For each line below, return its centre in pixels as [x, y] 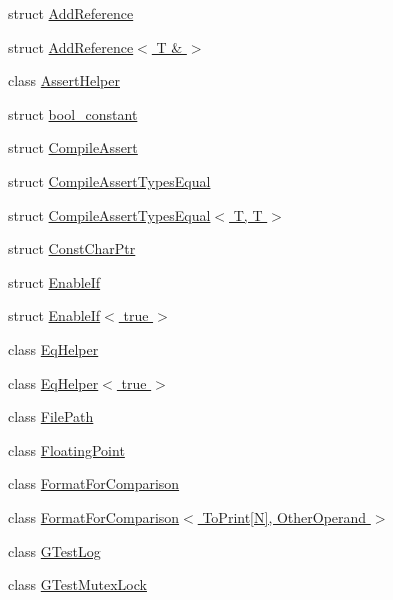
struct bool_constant [73, 113]
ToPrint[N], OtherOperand [284, 516]
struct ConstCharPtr [72, 248]
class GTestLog [54, 550]
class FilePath [51, 416]
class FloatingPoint [66, 449]
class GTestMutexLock [77, 584]
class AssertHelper [64, 80]
